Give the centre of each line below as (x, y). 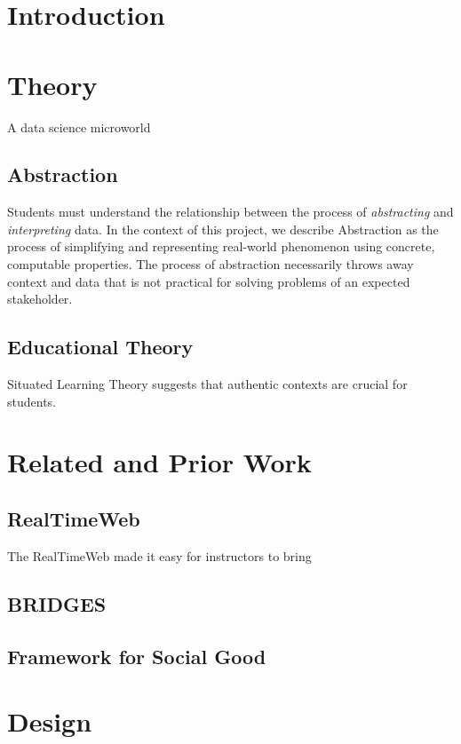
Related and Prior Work (159, 462)
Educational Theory (100, 347)
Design (50, 721)
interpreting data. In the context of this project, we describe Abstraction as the (223, 229)
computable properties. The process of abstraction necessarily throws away (211, 264)
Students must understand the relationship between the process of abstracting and (230, 212)
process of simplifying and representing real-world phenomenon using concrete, (221, 246)
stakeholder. (40, 299)
